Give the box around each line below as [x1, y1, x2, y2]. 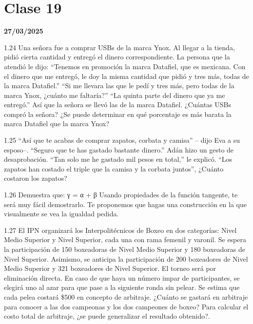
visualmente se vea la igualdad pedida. [4, 209, 119, 219]
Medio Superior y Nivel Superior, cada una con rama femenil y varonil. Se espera [4, 234, 246, 245]
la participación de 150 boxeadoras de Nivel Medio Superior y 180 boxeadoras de [4, 244, 246, 254]
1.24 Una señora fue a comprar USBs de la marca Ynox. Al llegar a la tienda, [4, 42, 235, 52]
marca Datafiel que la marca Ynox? [4, 118, 110, 129]
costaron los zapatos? [4, 173, 67, 183]
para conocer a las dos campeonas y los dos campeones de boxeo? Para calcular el [4, 301, 249, 311]
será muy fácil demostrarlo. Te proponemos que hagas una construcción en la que [4, 199, 247, 209]
